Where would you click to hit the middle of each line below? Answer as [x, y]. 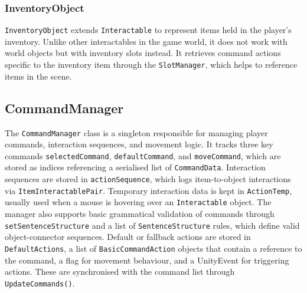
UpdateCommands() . [40, 283]
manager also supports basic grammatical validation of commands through [140, 214]
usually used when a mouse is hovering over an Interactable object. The [138, 202]
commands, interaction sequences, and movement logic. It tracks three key [139, 144]
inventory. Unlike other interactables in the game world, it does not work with [146, 41]
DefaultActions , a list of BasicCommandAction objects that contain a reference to [153, 248]
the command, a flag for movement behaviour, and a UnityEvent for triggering [147, 260]
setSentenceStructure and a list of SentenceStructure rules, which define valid [152, 225]
